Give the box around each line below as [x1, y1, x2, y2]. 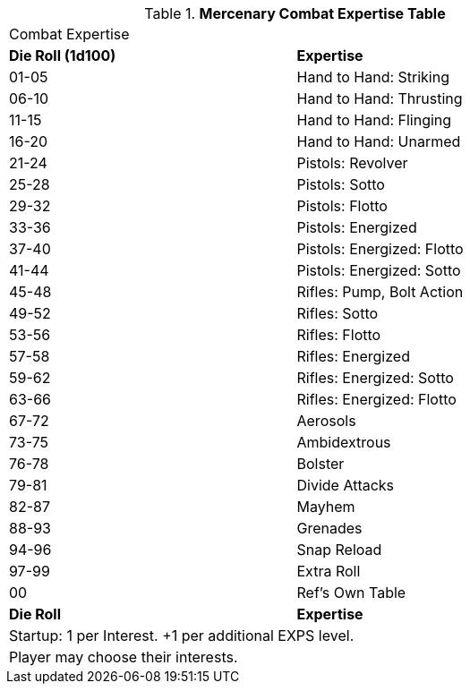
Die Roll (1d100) [9, 47, 116, 64]
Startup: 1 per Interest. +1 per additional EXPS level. [9, 627, 355, 644]
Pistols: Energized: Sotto [296, 261, 461, 279]
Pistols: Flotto [296, 197, 388, 215]
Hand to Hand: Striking [296, 68, 450, 86]
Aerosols [296, 412, 356, 430]
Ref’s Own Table [296, 584, 406, 601]
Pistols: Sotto [296, 175, 385, 193]
